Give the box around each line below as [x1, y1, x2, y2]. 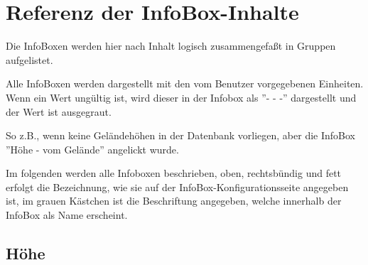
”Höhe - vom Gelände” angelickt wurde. [6, 141, 179, 156]
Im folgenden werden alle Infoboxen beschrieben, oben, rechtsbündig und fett [6, 166, 342, 180]
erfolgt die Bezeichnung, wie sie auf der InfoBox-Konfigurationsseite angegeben [6, 179, 349, 194]
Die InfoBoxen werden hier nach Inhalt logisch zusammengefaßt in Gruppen [6, 38, 336, 53]
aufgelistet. [6, 52, 53, 67]
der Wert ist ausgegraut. [6, 104, 112, 119]
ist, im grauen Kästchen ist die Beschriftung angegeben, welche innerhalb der [6, 193, 342, 208]
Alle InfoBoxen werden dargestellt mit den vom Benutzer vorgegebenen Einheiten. [6, 76, 364, 91]
